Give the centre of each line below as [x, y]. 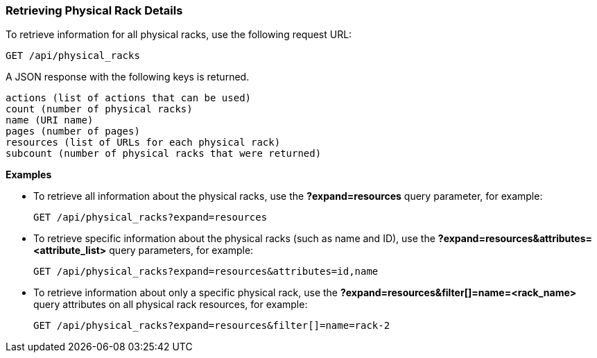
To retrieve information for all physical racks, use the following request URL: [179, 35]
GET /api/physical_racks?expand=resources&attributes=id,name [206, 272]
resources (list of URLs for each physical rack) [143, 143]
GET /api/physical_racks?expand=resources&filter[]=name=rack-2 [212, 326]
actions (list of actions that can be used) [129, 98]
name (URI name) [50, 120]
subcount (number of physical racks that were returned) [164, 154]
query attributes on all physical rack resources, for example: [171, 305]
